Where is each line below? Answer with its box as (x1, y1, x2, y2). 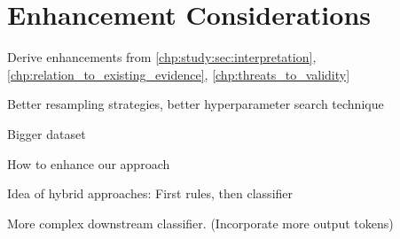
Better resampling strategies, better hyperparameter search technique (7, 95, 384, 113)
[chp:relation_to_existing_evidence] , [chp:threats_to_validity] (7, 65, 350, 83)
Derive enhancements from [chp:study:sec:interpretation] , (7, 48, 317, 66)
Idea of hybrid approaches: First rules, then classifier (7, 184, 294, 203)
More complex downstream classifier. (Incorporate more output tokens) (7, 213, 394, 232)
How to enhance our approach (7, 154, 170, 173)
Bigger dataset (7, 124, 86, 143)
